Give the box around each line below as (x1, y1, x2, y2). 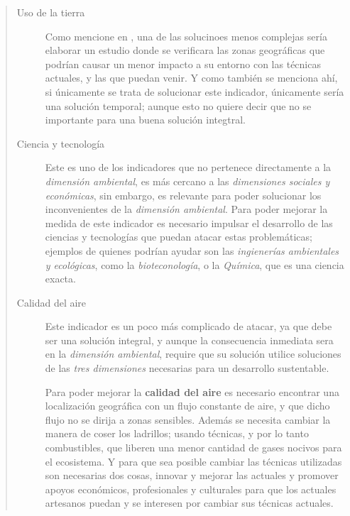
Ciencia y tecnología (16, 136, 105, 150)
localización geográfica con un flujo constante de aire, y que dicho (45, 398, 330, 413)
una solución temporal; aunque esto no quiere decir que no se (45, 98, 312, 113)
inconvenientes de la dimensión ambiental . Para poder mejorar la (45, 202, 328, 216)
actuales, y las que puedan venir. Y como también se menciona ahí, (45, 70, 338, 85)
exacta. (45, 271, 76, 286)
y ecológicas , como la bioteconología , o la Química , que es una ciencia (45, 257, 344, 272)
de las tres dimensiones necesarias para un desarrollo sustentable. (45, 361, 329, 375)
